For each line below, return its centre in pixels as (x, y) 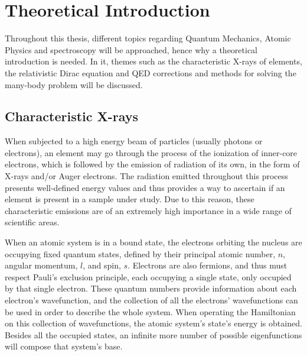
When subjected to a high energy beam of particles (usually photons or (134, 141)
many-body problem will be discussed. (74, 84)
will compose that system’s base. (64, 346)
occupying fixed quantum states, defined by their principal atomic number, (140, 253)
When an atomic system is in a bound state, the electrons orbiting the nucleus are (153, 242)
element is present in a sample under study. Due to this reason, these (130, 199)
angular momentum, (41, 265)
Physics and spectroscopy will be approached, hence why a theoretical (131, 49)
